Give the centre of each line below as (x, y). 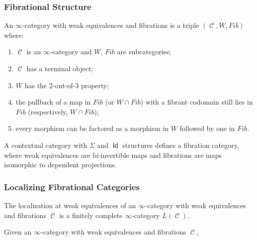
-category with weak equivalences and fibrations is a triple (111, 25)
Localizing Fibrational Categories (72, 186)
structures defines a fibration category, (181, 145)
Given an (18, 232)
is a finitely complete (91, 215)
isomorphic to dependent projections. (60, 165)
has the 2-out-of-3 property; (67, 85)
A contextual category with (46, 145)
